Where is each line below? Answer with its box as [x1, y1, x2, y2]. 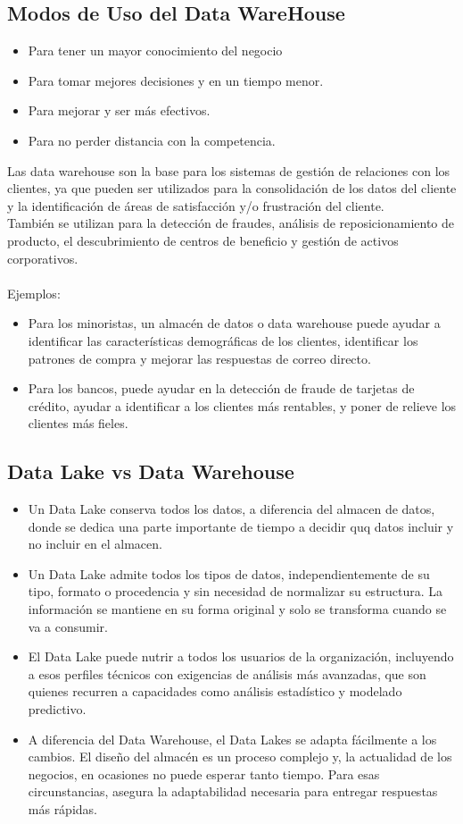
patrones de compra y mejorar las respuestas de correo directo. [28, 349, 371, 367]
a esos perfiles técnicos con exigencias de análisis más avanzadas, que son [28, 664, 426, 683]
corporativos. [7, 248, 79, 267]
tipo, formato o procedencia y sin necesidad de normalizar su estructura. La [28, 582, 443, 601]
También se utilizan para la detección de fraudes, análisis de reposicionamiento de [7, 214, 454, 232]
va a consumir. [28, 617, 108, 635]
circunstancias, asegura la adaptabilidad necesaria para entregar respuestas [28, 782, 438, 801]
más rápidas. [28, 800, 97, 818]
